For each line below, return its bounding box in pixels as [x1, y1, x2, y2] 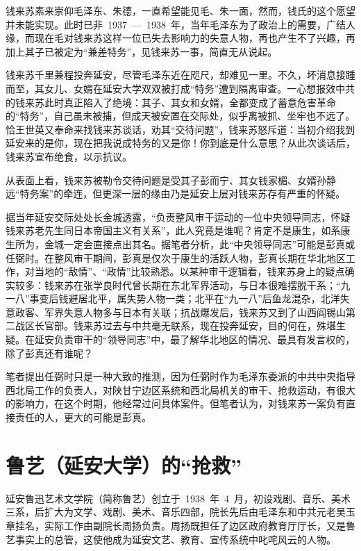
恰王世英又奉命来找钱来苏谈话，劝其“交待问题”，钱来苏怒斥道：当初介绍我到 [6, 122, 355, 136]
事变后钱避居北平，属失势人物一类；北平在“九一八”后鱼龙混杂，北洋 [29, 291, 340, 306]
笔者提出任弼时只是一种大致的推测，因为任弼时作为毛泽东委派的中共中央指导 [6, 369, 355, 384]
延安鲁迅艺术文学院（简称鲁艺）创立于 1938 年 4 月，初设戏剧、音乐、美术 [6, 491, 351, 505]
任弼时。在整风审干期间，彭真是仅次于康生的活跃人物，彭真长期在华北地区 [6, 250, 346, 265]
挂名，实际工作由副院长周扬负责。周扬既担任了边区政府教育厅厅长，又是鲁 [15, 518, 355, 532]
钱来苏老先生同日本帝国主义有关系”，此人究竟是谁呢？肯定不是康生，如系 [6, 223, 341, 238]
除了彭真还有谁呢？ [6, 345, 93, 360]
